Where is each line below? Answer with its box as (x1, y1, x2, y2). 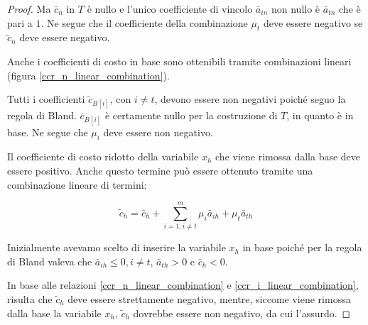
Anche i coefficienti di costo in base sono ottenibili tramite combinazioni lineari (7, 53, 352, 68)
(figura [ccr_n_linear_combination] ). (7, 67, 170, 82)
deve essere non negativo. (103, 124, 213, 139)
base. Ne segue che (7, 124, 88, 139)
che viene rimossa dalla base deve (215, 149, 361, 164)
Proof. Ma (7, 1, 51, 16)
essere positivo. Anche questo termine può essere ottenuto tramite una (7, 162, 313, 177)
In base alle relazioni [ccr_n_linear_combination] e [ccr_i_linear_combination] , (7, 277, 359, 292)
